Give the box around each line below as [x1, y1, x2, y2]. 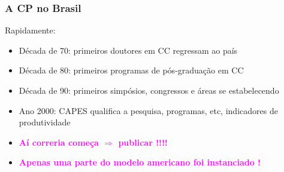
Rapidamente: [5, 24, 56, 36]
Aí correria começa [19, 136, 99, 148]
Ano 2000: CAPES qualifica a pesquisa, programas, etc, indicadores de [19, 104, 278, 116]
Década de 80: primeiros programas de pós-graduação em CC [19, 64, 244, 76]
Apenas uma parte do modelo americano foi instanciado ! [19, 156, 261, 168]
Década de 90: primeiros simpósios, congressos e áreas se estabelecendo [19, 84, 279, 96]
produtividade [19, 116, 71, 128]
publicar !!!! [118, 136, 168, 148]
